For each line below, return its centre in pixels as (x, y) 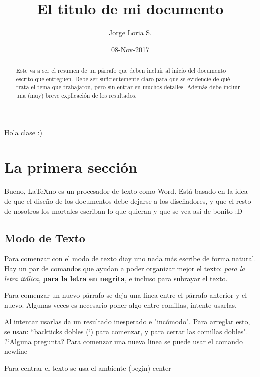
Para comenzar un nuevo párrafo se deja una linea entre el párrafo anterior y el (126, 295)
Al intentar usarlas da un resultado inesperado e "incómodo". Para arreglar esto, (127, 322)
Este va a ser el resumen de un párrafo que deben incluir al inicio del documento (121, 70)
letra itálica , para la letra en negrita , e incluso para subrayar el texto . (116, 278)
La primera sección (71, 167)
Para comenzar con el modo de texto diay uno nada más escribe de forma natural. (130, 258)
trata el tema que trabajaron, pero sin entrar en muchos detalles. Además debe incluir (128, 87)
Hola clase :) (23, 132)
